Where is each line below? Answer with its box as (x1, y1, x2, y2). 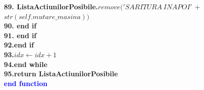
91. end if (4, 30, 36, 40)
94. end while (4, 59, 48, 69)
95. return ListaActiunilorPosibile (4, 68, 118, 79)
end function (4, 78, 48, 88)
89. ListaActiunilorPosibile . (4, 1, 98, 11)
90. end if (4, 21, 36, 31)
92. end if (4, 40, 34, 50)
